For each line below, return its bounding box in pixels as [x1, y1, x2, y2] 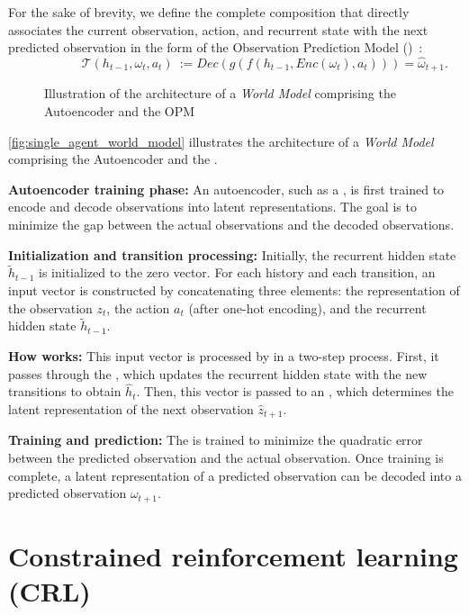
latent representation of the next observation [8, 400, 254, 419]
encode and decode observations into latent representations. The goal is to [8, 197, 417, 216]
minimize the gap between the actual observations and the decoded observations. [8, 215, 455, 234]
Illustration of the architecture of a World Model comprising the [44, 84, 396, 103]
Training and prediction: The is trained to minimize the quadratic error [8, 430, 423, 449]
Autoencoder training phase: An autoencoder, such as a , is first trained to [8, 179, 445, 198]
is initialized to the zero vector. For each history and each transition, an [39, 263, 436, 282]
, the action [106, 298, 170, 317]
